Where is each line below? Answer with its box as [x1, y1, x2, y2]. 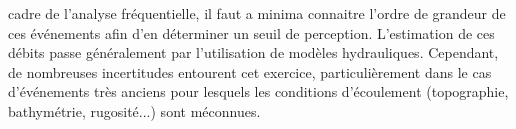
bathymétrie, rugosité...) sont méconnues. [8, 100, 261, 121]
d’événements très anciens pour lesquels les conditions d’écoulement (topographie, [8, 81, 509, 102]
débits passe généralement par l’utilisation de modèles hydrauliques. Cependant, [8, 42, 499, 63]
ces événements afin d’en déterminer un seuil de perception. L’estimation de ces [8, 22, 495, 43]
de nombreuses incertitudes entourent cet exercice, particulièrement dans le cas [8, 61, 492, 82]
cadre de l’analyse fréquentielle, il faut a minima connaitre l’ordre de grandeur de [8, 3, 506, 23]
